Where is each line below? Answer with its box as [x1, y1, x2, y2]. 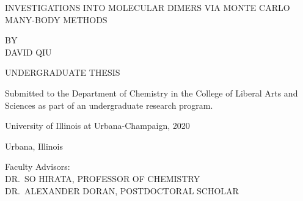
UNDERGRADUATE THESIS [5, 66, 120, 79]
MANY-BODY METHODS [5, 13, 108, 26]
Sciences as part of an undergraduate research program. [5, 98, 213, 111]
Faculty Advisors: [5, 160, 70, 173]
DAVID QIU [5, 45, 52, 58]
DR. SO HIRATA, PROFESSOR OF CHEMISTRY [5, 172, 200, 185]
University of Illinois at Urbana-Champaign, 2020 [5, 119, 190, 132]
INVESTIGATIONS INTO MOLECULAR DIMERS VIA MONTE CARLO [5, 1, 290, 13]
